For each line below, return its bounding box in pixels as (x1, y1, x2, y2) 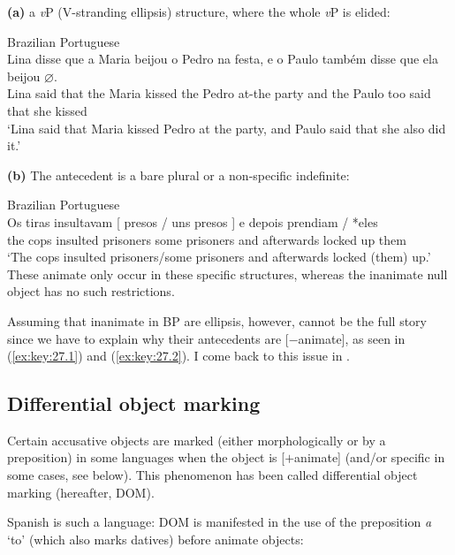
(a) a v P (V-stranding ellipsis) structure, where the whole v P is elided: (7, 3, 391, 20)
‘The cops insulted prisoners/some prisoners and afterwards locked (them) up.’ (7, 247, 431, 266)
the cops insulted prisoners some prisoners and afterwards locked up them (7, 230, 406, 248)
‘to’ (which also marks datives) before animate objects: (7, 529, 304, 548)
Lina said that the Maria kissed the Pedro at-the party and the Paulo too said (7, 84, 431, 103)
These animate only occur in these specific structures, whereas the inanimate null (7, 264, 448, 283)
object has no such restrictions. (7, 282, 175, 300)
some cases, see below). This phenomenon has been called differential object (7, 466, 418, 484)
